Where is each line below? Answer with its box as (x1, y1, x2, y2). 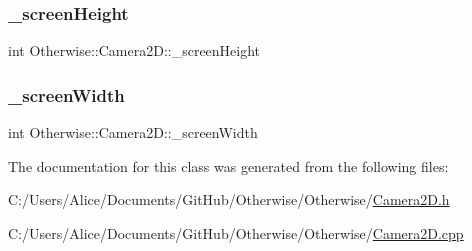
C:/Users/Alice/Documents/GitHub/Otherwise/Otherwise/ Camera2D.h (8, 189, 450, 210)
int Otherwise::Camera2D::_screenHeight (8, 40, 261, 61)
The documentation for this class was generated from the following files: (8, 155, 449, 176)
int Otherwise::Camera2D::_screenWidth (8, 122, 258, 143)
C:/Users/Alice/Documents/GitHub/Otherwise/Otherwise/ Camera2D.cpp (8, 222, 464, 243)
